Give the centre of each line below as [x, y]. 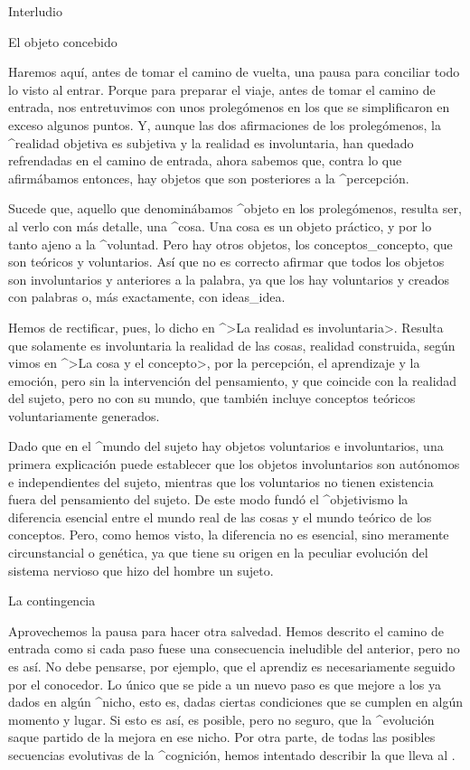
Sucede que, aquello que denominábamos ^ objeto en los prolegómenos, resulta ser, [235, 208]
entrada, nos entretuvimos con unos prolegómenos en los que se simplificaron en [229, 107]
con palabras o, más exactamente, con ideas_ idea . [147, 297]
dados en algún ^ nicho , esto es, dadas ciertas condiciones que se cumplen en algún [236, 702]
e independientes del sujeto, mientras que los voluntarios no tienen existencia [221, 481]
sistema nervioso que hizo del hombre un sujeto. [141, 570]
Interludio [35, 11]
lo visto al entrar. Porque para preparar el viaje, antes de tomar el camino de [222, 89]
